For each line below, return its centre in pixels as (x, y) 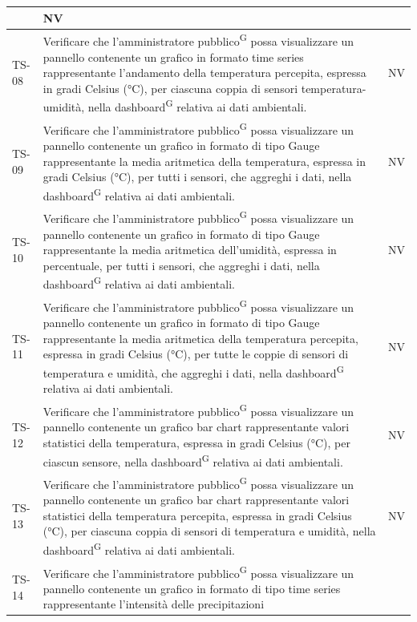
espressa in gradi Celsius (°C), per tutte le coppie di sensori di (196, 354)
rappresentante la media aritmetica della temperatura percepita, (200, 338)
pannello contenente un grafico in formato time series (173, 57)
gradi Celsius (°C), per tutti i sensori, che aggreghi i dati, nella (197, 177)
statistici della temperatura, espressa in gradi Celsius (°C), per (196, 442)
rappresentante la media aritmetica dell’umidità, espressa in (190, 250)
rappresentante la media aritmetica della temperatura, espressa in (204, 161)
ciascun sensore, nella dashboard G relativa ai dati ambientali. (193, 460)
